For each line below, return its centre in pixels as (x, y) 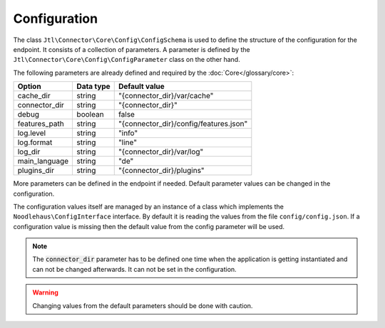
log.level (32, 133)
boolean (90, 115)
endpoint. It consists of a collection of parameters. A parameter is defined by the (132, 49)
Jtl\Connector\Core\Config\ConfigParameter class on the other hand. (127, 60)
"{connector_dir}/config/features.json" (183, 124)
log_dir (29, 152)
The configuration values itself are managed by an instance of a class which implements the (149, 206)
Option (30, 87)
